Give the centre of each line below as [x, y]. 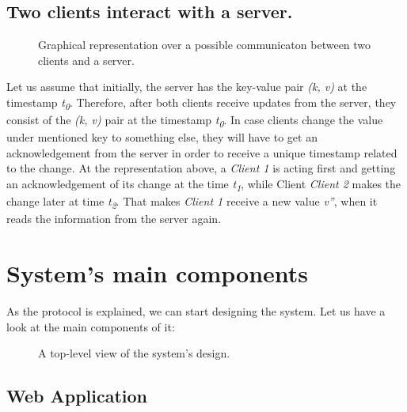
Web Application [77, 396]
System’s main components [158, 273]
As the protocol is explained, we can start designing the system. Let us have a [196, 310]
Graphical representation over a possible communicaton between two [205, 45]
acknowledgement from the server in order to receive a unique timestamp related [202, 152]
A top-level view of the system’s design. [134, 353]
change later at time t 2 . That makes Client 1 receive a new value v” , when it [192, 202]
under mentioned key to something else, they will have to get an [162, 137]
